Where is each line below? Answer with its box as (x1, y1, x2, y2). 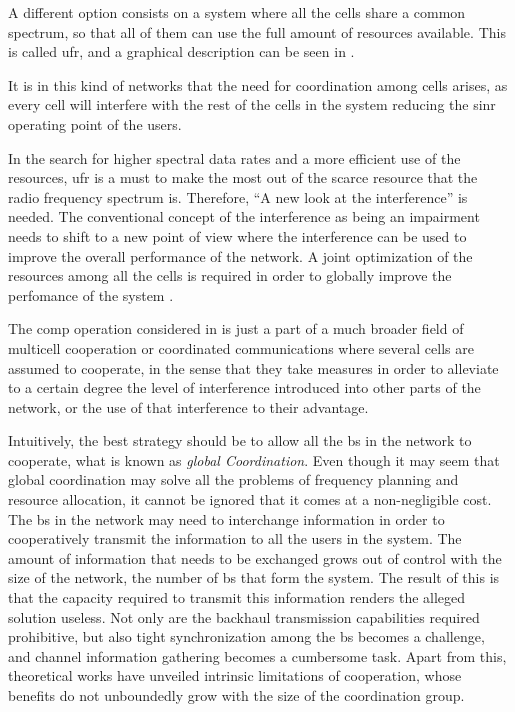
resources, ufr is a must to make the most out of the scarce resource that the (8, 167, 478, 188)
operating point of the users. (8, 113, 182, 134)
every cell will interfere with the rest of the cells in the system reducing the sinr (8, 94, 496, 115)
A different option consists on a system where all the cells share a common (8, 2, 466, 22)
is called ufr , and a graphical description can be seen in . (8, 41, 355, 62)
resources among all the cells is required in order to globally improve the (8, 265, 452, 286)
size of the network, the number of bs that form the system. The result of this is (8, 567, 500, 588)
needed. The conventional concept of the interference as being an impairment (8, 206, 480, 227)
